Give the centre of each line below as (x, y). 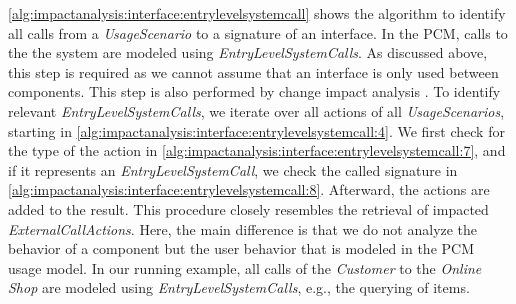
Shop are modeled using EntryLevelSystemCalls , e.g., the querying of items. (239, 287)
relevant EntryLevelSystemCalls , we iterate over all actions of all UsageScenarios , (256, 110)
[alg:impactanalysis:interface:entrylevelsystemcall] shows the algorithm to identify (257, 13)
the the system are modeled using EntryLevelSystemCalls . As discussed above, (248, 52)
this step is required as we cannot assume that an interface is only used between (253, 71)
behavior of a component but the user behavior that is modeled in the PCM (241, 248)
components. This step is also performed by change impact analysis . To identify (254, 91)
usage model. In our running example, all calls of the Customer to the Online (245, 267)
